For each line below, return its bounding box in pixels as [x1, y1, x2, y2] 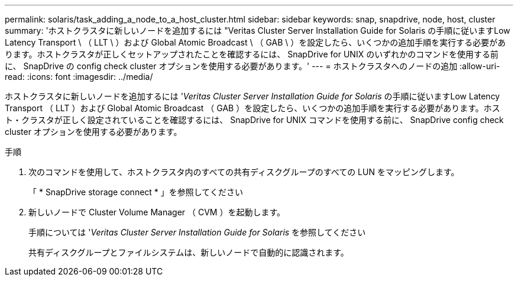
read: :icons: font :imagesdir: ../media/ [5, 72, 153, 82]
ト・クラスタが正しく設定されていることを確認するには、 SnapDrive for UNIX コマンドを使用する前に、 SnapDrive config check [5, 115, 504, 125]
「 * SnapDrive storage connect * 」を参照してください [28, 187, 243, 197]
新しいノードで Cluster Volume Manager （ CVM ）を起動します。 [28, 207, 286, 217]
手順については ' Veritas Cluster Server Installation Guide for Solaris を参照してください [28, 227, 366, 237]
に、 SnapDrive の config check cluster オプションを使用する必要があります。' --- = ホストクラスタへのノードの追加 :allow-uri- [5, 61, 500, 71]
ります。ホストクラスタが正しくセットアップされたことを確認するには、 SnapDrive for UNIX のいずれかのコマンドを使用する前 [5, 49, 499, 59]
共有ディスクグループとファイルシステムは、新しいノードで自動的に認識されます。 [28, 247, 349, 257]
